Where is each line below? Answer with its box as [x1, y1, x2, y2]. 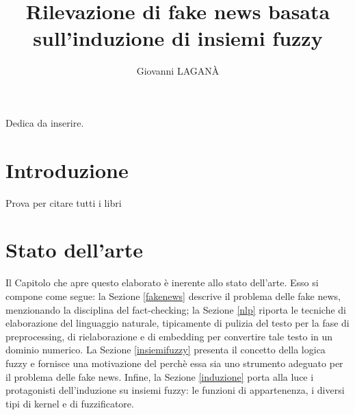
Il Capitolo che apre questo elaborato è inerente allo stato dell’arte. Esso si [5, 275, 319, 290]
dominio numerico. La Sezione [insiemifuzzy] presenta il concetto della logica [5, 342, 326, 357]
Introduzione [5, 155, 129, 184]
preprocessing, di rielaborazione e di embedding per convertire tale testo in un [5, 329, 333, 343]
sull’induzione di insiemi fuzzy [33, 24, 323, 52]
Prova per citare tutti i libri [5, 195, 122, 210]
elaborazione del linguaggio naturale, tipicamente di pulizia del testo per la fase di [5, 316, 350, 330]
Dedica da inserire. [5, 115, 84, 129]
